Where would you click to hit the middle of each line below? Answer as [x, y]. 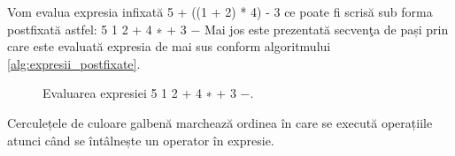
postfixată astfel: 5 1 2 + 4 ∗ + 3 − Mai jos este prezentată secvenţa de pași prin [228, 29]
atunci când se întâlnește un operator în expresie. [141, 140]
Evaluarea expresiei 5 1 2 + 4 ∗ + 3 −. [148, 93]
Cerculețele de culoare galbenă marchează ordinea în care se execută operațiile [220, 122]
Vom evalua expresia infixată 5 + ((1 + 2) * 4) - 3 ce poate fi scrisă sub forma [220, 11]
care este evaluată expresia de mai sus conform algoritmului [169, 46]
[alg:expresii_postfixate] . [74, 63]
